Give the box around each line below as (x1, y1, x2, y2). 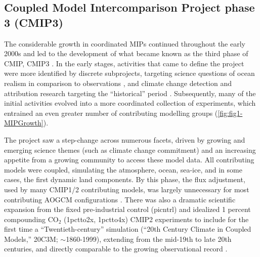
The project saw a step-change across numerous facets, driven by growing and (4, 134, 245, 145)
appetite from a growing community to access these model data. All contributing (4, 154, 254, 165)
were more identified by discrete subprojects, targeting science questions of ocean (4, 68, 255, 78)
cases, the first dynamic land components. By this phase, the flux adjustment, (4, 174, 245, 185)
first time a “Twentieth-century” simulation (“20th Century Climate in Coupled (4, 224, 251, 234)
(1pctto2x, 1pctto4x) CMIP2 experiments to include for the (64, 213, 249, 224)
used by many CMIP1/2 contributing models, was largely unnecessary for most (4, 184, 249, 194)
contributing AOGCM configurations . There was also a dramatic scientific (4, 194, 236, 204)
